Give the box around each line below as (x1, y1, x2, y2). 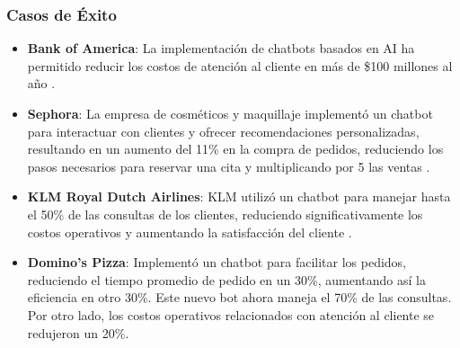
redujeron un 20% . (27, 323, 129, 342)
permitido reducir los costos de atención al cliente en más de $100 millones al (27, 56, 453, 75)
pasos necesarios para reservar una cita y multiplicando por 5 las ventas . (27, 156, 430, 175)
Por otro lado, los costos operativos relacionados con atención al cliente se (27, 305, 435, 324)
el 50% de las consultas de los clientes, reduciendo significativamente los (27, 204, 423, 223)
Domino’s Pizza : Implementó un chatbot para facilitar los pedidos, (27, 253, 407, 272)
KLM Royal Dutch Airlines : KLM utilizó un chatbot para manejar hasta (27, 187, 451, 206)
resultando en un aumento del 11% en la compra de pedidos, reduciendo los (27, 139, 444, 158)
